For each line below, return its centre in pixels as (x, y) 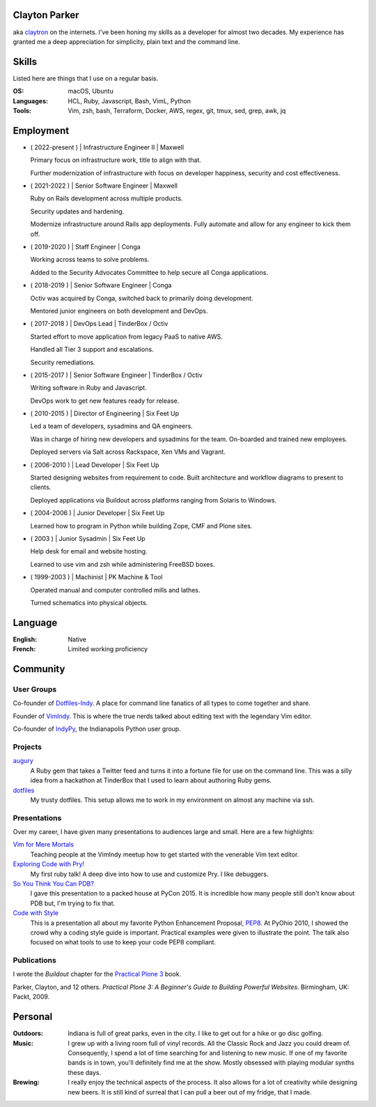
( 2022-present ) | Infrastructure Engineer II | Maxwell (107, 147)
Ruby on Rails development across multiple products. (107, 198)
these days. (85, 1072)
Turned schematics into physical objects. (89, 602)
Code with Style (36, 913)
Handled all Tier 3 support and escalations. (92, 350)
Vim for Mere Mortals (44, 845)
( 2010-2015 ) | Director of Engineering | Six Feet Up (105, 414)
